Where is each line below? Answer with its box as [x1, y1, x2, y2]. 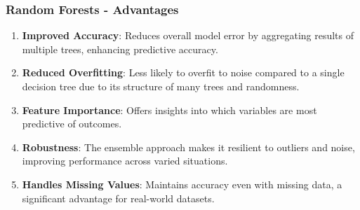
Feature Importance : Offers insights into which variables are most [22, 102, 317, 117]
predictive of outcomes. [22, 116, 122, 131]
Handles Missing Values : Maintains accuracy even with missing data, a [22, 176, 342, 191]
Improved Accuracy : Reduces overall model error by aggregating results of [22, 28, 354, 43]
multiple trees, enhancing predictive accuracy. [22, 41, 218, 56]
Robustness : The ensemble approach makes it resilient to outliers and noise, [22, 139, 355, 154]
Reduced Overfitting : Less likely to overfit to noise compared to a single [22, 65, 345, 80]
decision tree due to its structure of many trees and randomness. [22, 79, 300, 93]
